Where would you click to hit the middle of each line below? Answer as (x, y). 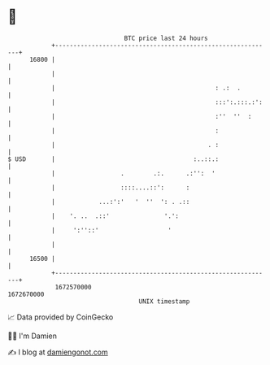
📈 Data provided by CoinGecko (61, 317)
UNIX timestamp (164, 301)
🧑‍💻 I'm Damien (33, 336)
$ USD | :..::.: (113, 159)
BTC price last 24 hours (166, 38)
